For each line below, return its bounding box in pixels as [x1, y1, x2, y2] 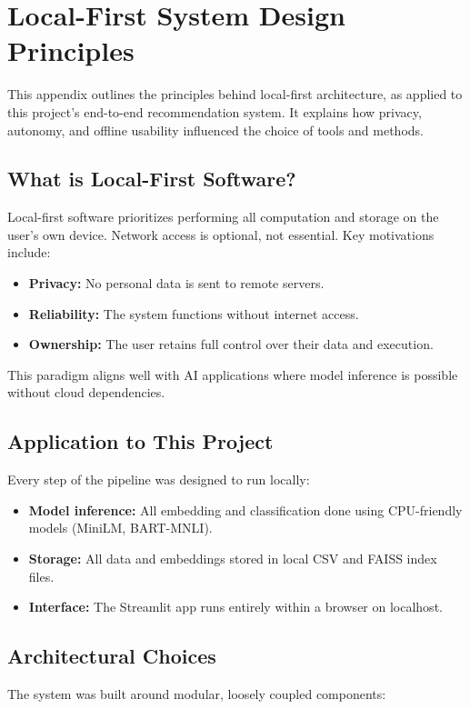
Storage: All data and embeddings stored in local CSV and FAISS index [28, 549, 437, 568]
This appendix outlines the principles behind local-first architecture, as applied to [7, 85, 463, 104]
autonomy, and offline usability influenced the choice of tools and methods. [7, 120, 424, 139]
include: [7, 243, 51, 262]
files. [28, 566, 55, 585]
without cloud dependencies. [7, 383, 165, 402]
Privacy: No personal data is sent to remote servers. [28, 274, 325, 293]
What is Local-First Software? [7, 165, 296, 193]
